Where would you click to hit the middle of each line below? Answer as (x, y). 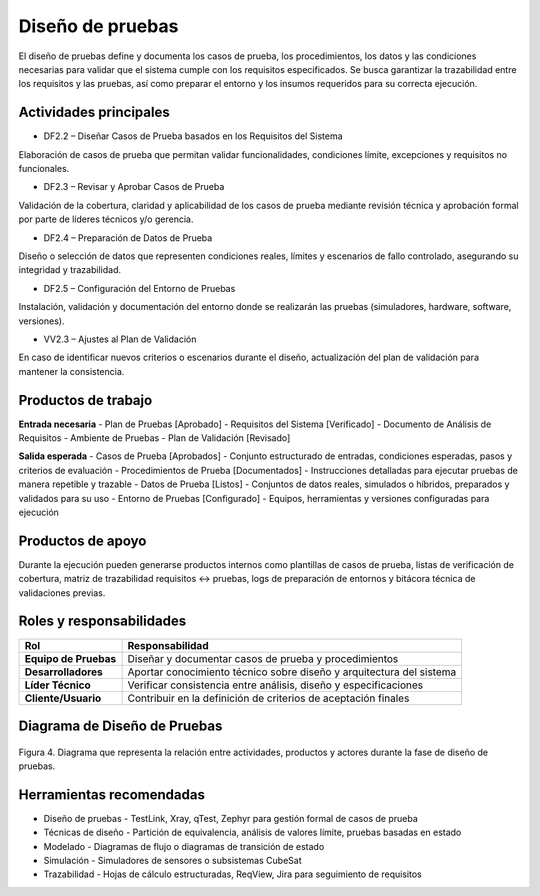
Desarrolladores (64, 672)
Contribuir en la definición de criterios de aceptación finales (268, 698)
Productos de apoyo (82, 540)
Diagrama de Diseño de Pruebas (120, 725)
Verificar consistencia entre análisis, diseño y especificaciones (275, 685)
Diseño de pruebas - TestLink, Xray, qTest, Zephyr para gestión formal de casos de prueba (231, 818)
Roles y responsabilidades (102, 621)
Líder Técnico (57, 685)
